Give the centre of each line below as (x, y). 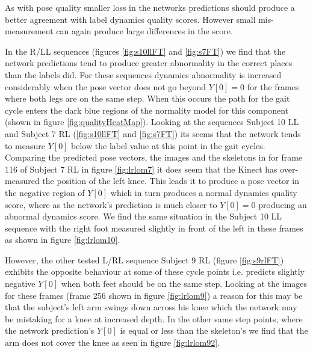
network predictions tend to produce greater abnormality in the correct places (149, 63)
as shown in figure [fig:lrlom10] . (63, 240)
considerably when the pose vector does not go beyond (105, 86)
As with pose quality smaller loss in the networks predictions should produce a (150, 7)
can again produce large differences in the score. (144, 31)
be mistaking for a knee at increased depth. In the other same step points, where (154, 318)
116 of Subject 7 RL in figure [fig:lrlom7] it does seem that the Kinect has (141, 169)
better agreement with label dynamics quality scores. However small (130, 19)
